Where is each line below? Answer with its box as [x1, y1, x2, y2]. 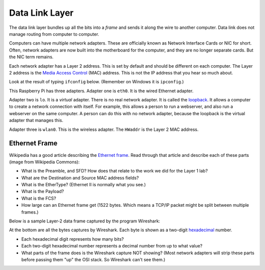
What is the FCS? [21, 195, 56, 201]
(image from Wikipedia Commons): [9, 159, 80, 165]
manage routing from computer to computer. [9, 31, 99, 37]
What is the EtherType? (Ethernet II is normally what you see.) [21, 182, 146, 188]
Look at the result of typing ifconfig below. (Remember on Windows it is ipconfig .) [9, 79, 184, 85]
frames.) [21, 209, 39, 215]
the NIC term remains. [9, 54, 54, 60]
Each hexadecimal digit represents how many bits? [21, 236, 124, 242]
